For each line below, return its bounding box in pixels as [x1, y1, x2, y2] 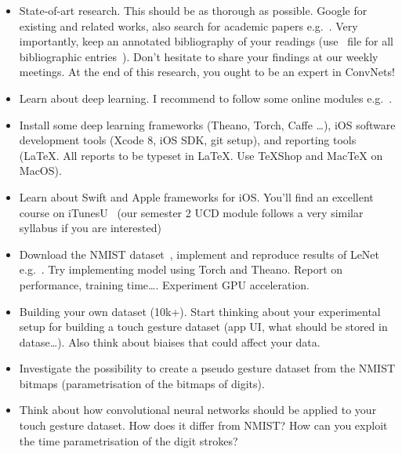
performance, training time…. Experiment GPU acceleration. [19, 276, 310, 292]
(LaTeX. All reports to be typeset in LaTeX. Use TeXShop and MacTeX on [19, 147, 383, 163]
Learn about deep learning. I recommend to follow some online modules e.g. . [19, 89, 393, 106]
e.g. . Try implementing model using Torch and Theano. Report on [19, 261, 343, 278]
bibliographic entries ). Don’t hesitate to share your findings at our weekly [19, 48, 378, 64]
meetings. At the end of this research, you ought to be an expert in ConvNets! [19, 64, 395, 80]
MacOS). [19, 162, 62, 179]
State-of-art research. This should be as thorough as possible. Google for [19, 2, 368, 18]
